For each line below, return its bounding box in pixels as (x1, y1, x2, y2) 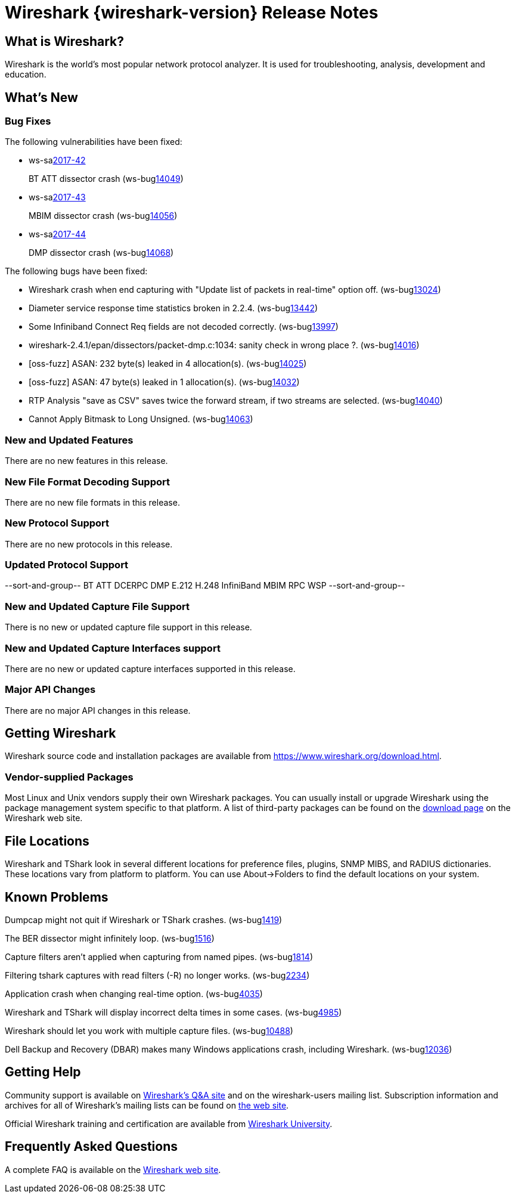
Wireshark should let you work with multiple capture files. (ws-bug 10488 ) (5, 1025, 293, 1036)
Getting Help (5, 1064, 81, 1080)
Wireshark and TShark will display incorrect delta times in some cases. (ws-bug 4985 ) (5, 1007, 342, 1017)
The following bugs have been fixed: (5, 266, 148, 277)
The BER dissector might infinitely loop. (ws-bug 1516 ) (5, 933, 215, 943)
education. (5, 69, 46, 80)
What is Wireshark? (5, 33, 125, 49)
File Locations (5, 833, 89, 849)
